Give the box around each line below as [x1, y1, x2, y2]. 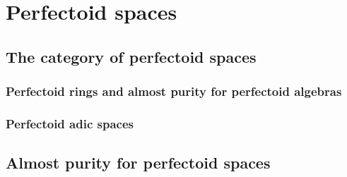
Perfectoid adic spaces [6, 114, 134, 132]
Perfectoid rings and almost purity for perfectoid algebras [6, 83, 342, 100]
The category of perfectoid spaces [6, 45, 257, 67]
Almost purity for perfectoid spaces [6, 152, 271, 173]
